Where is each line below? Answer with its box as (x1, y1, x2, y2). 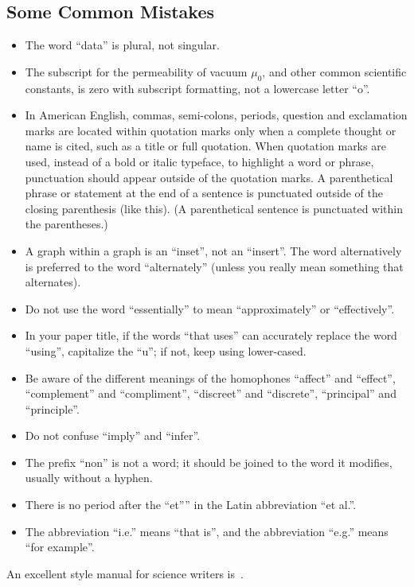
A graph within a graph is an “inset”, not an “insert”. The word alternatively (25, 242, 402, 259)
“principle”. (25, 400, 80, 417)
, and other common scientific (262, 63, 407, 80)
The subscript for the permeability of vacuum (25, 63, 248, 80)
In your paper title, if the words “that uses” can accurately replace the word (25, 327, 397, 344)
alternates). (25, 274, 81, 290)
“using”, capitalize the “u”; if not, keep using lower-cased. (25, 342, 307, 359)
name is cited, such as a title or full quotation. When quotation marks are (25, 138, 386, 154)
